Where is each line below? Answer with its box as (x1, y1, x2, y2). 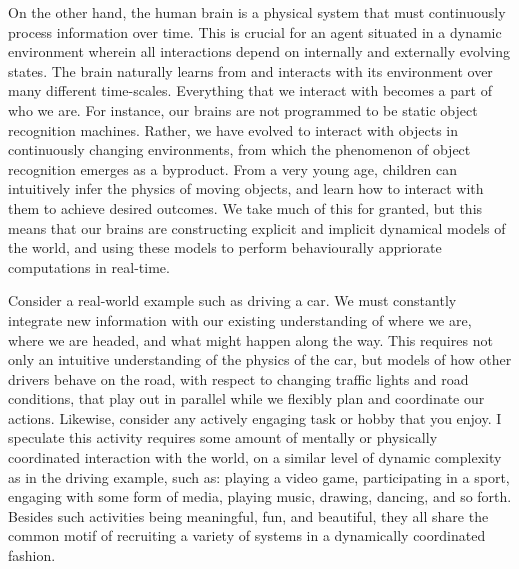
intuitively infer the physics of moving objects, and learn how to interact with (8, 178, 484, 199)
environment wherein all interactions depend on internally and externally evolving (8, 41, 510, 62)
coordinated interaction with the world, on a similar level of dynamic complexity (8, 447, 502, 468)
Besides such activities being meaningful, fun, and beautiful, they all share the (8, 505, 489, 526)
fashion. (8, 545, 56, 566)
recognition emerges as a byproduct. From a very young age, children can (8, 158, 457, 179)
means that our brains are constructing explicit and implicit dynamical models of (8, 217, 506, 238)
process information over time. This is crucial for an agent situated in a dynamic (8, 21, 502, 42)
